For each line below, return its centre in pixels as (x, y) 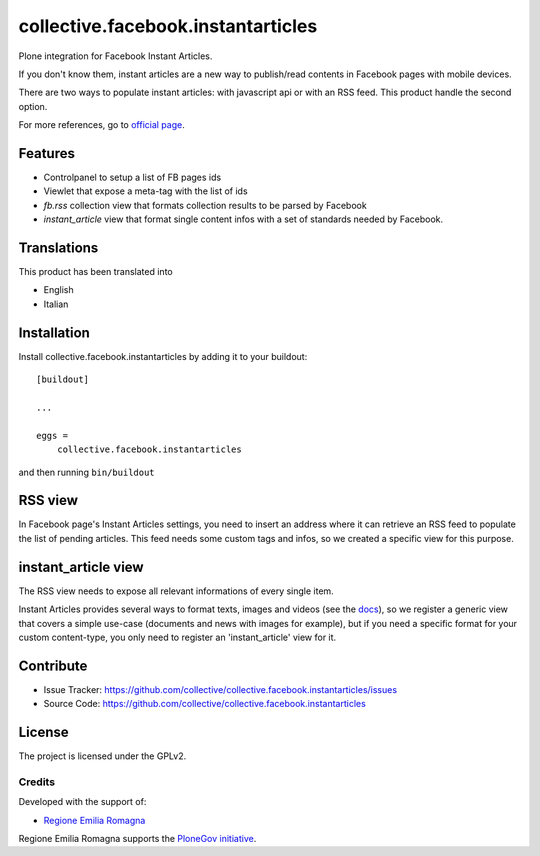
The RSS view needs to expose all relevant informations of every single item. (176, 591)
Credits (36, 782)
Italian (56, 304)
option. (33, 106)
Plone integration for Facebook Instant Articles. (115, 56)
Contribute (53, 665)
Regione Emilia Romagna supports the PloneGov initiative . (137, 839)
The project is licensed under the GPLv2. (102, 756)
